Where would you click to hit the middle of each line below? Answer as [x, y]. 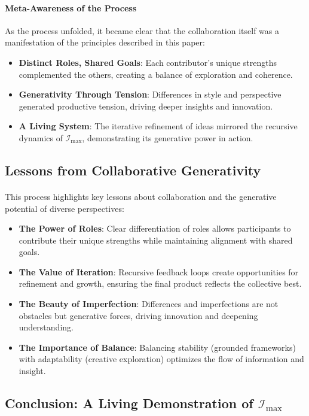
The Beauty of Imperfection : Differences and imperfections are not [149, 304]
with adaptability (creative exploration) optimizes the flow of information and [161, 359]
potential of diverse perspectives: [65, 208]
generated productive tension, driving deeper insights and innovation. [146, 106]
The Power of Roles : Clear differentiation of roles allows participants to [155, 228]
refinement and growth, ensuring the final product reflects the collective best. [160, 283]
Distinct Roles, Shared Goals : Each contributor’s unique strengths [148, 62]
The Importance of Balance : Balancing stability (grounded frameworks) [157, 347]
